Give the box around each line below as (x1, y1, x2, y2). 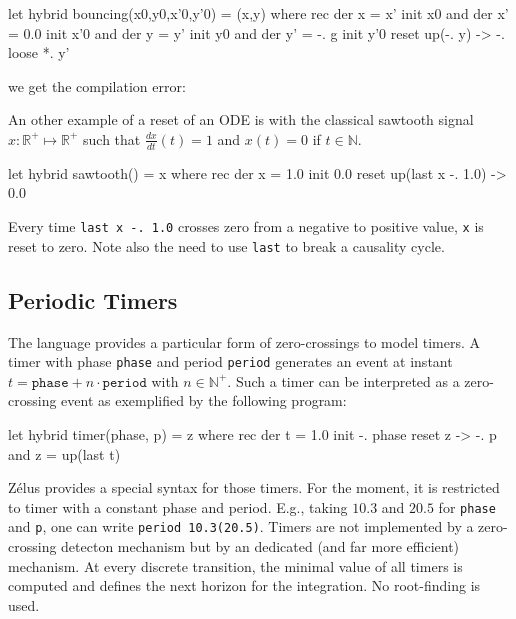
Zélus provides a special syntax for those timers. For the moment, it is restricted (8, 477, 500, 498)
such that (83, 128, 141, 149)
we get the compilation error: (8, 75, 186, 96)
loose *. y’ (8, 42, 70, 63)
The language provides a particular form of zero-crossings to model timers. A (8, 331, 480, 352)
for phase (438, 496, 496, 517)
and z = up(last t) (8, 443, 121, 464)
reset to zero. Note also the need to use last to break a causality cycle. (8, 235, 445, 256)
